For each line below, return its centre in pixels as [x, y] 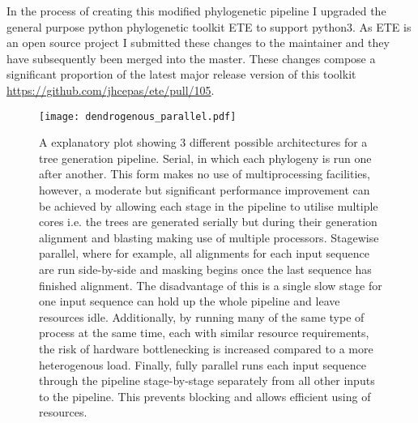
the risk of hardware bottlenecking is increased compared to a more [206, 348]
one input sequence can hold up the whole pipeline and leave [190, 301]
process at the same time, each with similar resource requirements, [204, 333]
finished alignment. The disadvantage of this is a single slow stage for [211, 285]
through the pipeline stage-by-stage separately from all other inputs [207, 380]
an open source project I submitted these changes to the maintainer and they [198, 43]
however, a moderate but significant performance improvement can [205, 190]
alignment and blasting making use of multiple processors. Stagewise [209, 237]
